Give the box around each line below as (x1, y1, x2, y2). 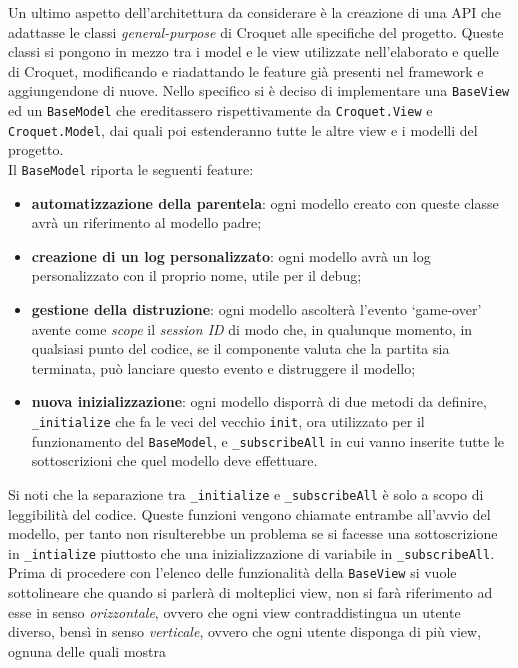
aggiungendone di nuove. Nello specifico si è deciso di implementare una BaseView (8, 80, 510, 101)
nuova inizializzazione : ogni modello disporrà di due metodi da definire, (31, 391, 487, 412)
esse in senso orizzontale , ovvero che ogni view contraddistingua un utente (8, 601, 461, 622)
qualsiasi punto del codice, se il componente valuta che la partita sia (31, 338, 450, 359)
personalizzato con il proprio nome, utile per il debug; (31, 265, 362, 286)
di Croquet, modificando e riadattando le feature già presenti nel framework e (8, 60, 484, 81)
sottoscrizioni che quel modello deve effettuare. (31, 450, 318, 471)
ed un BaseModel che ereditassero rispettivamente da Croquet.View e (8, 100, 433, 121)
